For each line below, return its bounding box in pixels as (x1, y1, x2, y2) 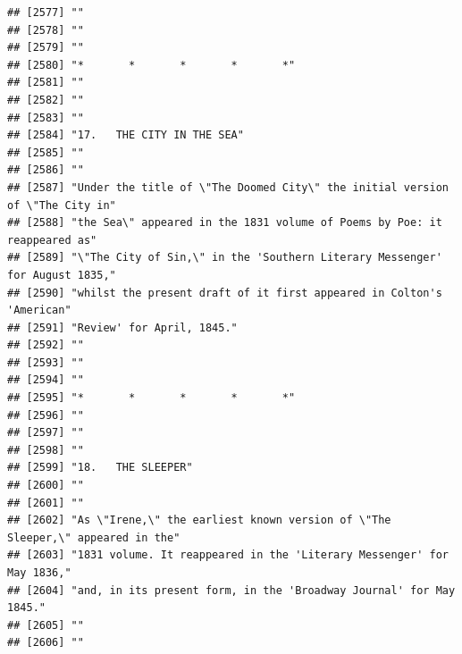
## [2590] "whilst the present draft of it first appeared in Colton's (7, 286, 442, 299)
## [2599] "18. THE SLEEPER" (7, 461, 193, 474)
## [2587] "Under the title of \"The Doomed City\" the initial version (7, 180, 449, 194)
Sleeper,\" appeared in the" (7, 531, 181, 544)
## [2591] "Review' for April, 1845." (7, 321, 238, 334)
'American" (7, 304, 71, 317)
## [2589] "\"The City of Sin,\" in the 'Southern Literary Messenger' (7, 251, 442, 264)
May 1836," (7, 566, 71, 579)
